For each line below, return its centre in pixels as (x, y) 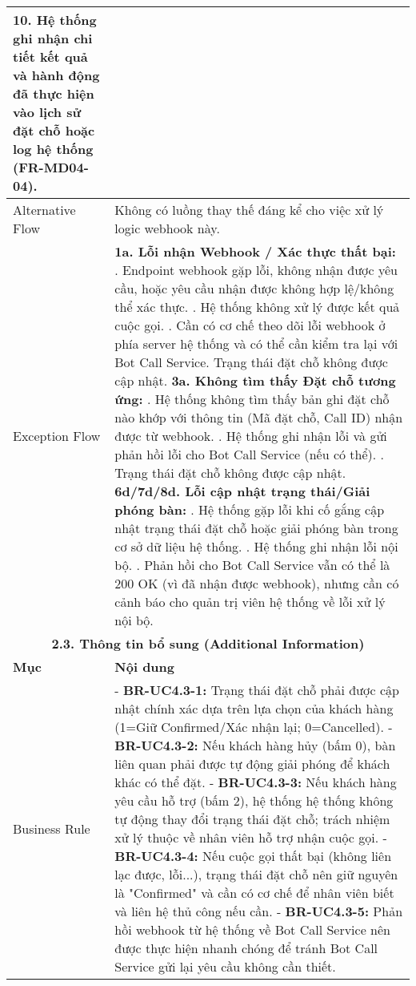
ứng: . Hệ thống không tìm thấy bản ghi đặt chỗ (252, 399)
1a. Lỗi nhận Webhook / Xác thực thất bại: (255, 251)
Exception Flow (57, 436)
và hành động (56, 75)
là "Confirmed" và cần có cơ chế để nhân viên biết (254, 893)
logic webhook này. (167, 228)
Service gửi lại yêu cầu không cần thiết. (225, 966)
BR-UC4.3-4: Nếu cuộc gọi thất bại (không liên (253, 856)
